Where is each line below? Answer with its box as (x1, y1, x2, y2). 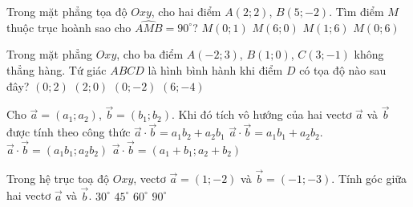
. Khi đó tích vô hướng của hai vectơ (172, 106, 352, 123)
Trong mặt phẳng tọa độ (6, 3, 128, 19)
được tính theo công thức (6, 124, 131, 140)
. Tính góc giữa (331, 169, 407, 186)
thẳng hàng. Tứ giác (6, 62, 107, 78)
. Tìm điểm (329, 3, 384, 19)
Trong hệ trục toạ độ (6, 169, 110, 186)
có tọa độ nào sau (299, 62, 387, 78)
